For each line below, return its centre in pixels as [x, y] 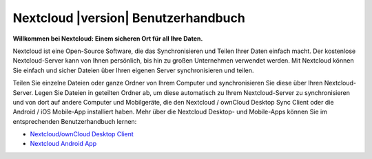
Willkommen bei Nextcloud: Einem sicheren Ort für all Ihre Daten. [108, 39]
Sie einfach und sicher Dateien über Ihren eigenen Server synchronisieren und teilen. [133, 70]
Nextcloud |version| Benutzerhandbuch [129, 18]
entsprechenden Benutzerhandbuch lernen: [75, 121]
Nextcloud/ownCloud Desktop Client [82, 134]
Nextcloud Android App [63, 144]
